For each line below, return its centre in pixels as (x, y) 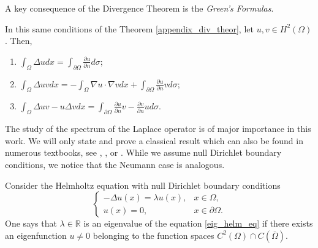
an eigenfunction (36, 235)
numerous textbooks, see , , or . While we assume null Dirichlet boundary (143, 152)
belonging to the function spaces (153, 235)
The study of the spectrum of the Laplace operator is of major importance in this (158, 129)
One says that (31, 223)
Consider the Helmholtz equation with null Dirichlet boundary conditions (143, 185)
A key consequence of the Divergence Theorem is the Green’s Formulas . (139, 8)
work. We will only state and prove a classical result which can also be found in (154, 140)
